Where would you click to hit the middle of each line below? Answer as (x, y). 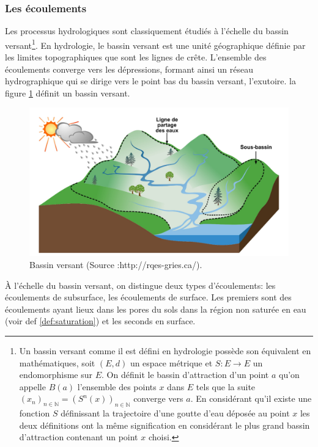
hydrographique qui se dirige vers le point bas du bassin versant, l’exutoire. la (150, 81)
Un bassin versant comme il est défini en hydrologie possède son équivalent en (165, 351)
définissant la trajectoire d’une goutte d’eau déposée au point (175, 413)
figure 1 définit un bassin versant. (68, 93)
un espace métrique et (171, 362)
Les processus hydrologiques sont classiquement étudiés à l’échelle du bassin (147, 31)
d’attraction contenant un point (79, 437)
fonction (35, 413)
